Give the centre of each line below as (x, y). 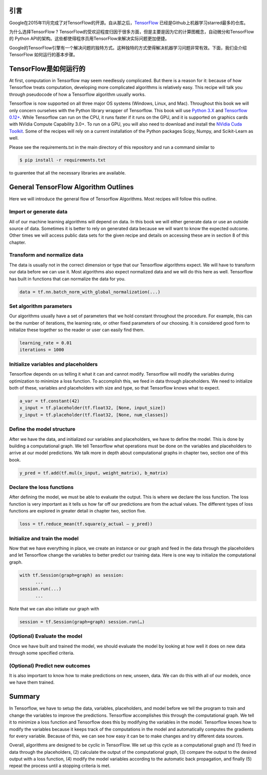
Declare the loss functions (41, 487)
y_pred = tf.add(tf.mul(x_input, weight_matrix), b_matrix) (94, 473)
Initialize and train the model (44, 538)
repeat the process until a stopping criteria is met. (60, 766)
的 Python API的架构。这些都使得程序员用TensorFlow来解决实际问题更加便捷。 (89, 39)
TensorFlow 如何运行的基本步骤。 (43, 55)
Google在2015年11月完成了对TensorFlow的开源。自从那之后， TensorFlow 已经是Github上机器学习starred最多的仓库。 (129, 23)
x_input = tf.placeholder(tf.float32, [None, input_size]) (92, 408)
